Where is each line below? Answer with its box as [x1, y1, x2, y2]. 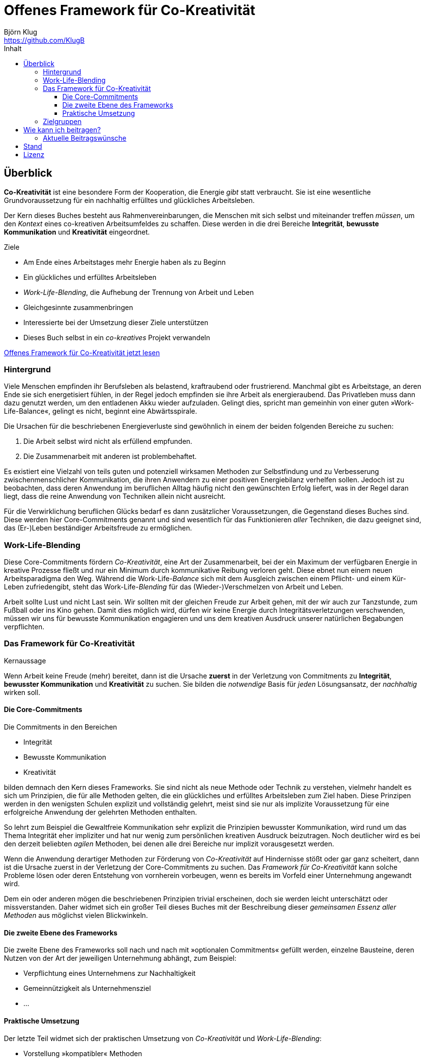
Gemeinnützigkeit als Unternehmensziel [23, 984, 151, 993]
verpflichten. [4, 622, 44, 631]
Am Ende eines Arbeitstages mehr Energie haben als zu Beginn [23, 257, 226, 266]
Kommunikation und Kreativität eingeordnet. [4, 227, 150, 236]
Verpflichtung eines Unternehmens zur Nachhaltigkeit [23, 969, 196, 978]
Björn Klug [4, 27, 37, 36]
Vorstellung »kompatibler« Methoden [23, 1049, 142, 1058]
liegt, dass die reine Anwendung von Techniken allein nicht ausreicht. [4, 492, 226, 501]
